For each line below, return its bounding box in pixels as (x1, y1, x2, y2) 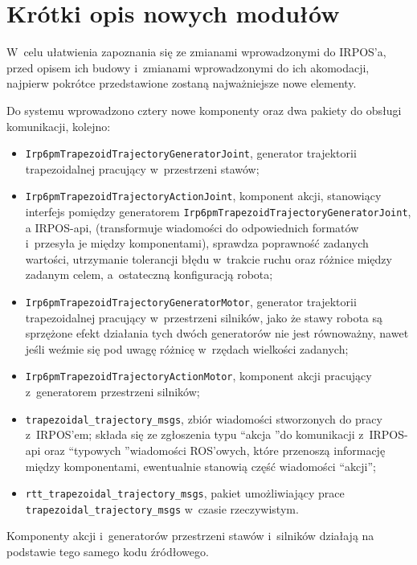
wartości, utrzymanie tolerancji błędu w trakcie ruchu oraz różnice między (25, 250, 392, 267)
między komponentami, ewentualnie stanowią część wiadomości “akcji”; (25, 457, 376, 474)
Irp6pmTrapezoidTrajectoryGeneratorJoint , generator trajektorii (25, 145, 357, 162)
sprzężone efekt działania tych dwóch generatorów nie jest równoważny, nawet (25, 325, 409, 342)
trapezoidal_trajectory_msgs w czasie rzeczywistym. (25, 500, 299, 517)
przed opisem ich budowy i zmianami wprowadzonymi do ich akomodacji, (6, 59, 370, 76)
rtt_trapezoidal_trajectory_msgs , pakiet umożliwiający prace (25, 485, 345, 502)
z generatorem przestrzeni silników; (25, 383, 200, 400)
